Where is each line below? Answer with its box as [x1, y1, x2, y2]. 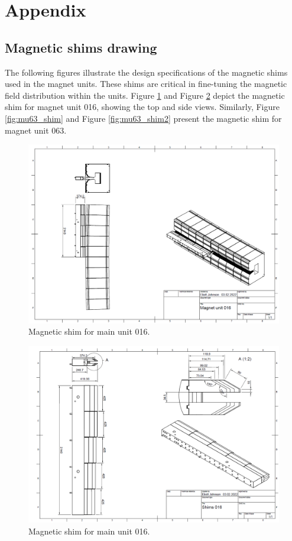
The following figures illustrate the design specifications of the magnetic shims [5, 66, 288, 78]
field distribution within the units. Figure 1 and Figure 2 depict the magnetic [5, 89, 285, 101]
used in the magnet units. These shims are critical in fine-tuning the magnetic [5, 77, 287, 90]
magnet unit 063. [5, 124, 67, 136]
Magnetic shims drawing [5, 38, 157, 56]
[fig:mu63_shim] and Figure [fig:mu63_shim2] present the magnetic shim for [5, 112, 282, 124]
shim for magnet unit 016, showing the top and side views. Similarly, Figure [5, 101, 280, 113]
